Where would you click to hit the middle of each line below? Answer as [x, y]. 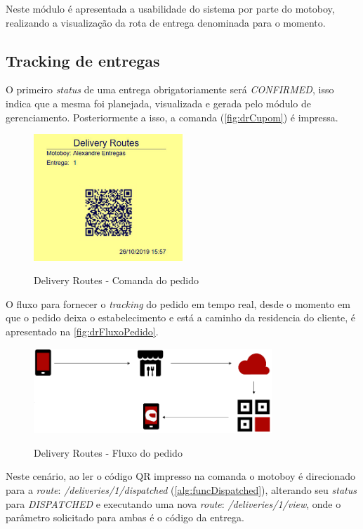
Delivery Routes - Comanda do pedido [117, 280]
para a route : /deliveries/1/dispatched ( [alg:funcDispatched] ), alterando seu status [181, 489]
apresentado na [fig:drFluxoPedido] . [82, 331]
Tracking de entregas [83, 60]
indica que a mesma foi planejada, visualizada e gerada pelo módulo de [158, 103]
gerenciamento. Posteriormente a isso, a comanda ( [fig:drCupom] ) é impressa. [172, 117]
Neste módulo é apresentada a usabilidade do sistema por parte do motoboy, [170, 8]
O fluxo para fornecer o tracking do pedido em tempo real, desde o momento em [178, 303]
